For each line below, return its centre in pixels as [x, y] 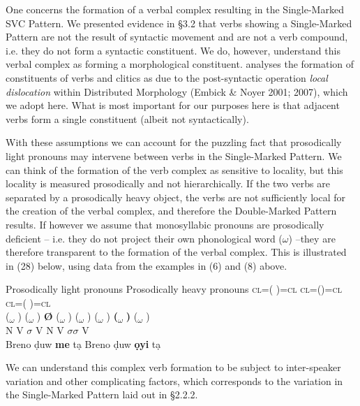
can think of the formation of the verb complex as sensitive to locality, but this [174, 169]
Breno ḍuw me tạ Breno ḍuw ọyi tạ [83, 343]
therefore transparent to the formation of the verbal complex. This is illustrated [176, 252]
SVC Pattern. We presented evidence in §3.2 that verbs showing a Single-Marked [179, 23]
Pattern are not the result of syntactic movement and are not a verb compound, [177, 37]
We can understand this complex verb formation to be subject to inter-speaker [173, 367]
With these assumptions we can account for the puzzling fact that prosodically [174, 142]
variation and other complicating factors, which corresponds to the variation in [174, 380]
